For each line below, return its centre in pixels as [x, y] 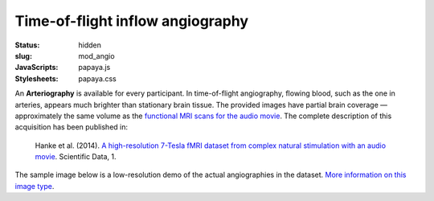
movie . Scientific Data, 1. [76, 157]
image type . [35, 186]
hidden [90, 45]
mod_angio [97, 55]
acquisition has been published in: [72, 127]
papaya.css [97, 78]
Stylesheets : [37, 78]
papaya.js [94, 68]
